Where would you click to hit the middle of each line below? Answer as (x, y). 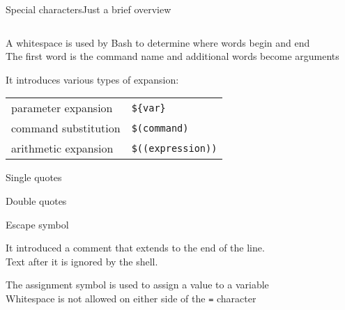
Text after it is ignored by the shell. (82, 261)
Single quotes (34, 177)
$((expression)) (174, 148)
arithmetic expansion (62, 148)
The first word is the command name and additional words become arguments (172, 56)
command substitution (66, 128)
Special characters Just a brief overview (89, 9)
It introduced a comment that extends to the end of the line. (135, 248)
